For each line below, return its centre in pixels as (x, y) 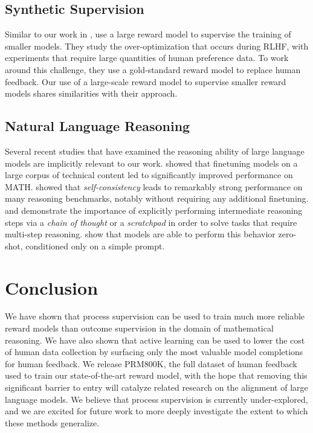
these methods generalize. (52, 422)
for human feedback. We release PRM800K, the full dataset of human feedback (151, 363)
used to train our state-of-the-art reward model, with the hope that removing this (156, 375)
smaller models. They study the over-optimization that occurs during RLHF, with (157, 46)
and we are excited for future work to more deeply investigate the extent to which (156, 411)
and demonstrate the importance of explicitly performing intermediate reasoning (154, 210)
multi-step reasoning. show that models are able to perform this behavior (140, 234)
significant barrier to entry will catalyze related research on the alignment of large (156, 387)
